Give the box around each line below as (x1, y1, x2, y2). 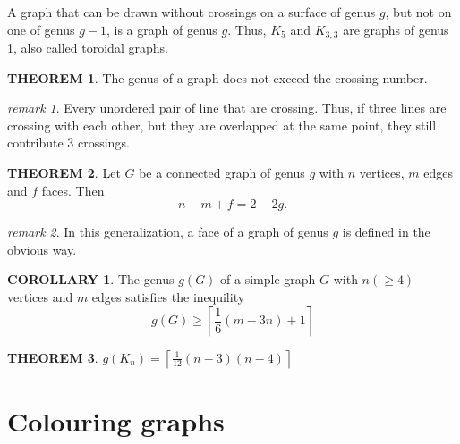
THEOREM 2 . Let (7, 163, 121, 182)
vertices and (7, 287, 73, 306)
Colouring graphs (7, 402, 225, 439)
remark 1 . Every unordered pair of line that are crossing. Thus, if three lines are (7, 98, 447, 117)
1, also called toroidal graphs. (7, 38, 168, 57)
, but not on (385, 3, 452, 21)
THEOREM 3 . (7, 348, 98, 366)
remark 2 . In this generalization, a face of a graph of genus (7, 222, 328, 241)
